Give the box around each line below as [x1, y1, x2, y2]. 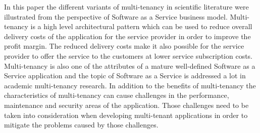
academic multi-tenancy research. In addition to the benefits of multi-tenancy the [4, 80, 256, 90]
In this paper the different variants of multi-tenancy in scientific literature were [4, 2, 249, 12]
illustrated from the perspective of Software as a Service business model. [4, 11, 228, 22]
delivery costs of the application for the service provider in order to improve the [4, 31, 251, 41]
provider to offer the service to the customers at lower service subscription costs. [4, 50, 253, 61]
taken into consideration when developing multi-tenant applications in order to [4, 109, 248, 120]
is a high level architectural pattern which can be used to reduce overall [30, 21, 252, 32]
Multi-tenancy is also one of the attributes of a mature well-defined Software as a [4, 60, 255, 71]
